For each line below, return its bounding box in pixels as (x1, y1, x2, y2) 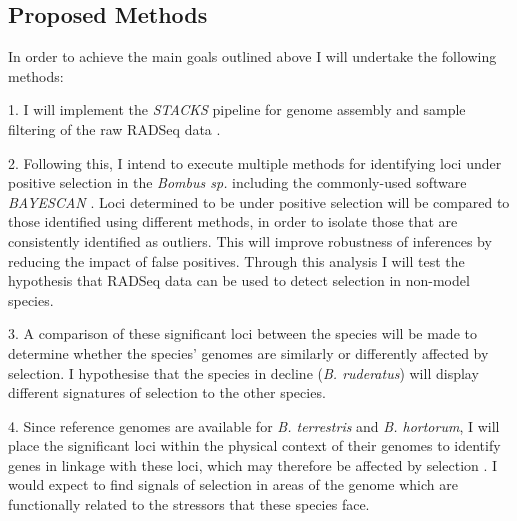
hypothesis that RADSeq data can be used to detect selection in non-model (8, 270, 470, 291)
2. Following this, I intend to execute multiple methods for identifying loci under (8, 152, 502, 173)
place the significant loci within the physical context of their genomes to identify (8, 435, 501, 456)
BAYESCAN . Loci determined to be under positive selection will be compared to (8, 191, 510, 212)
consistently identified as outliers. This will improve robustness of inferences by (8, 230, 492, 251)
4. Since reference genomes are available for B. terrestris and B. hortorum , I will (8, 415, 500, 436)
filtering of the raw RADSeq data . (8, 118, 221, 139)
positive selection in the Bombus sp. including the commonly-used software (8, 172, 467, 193)
